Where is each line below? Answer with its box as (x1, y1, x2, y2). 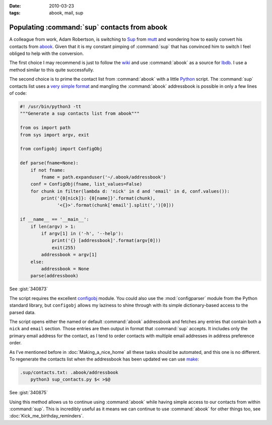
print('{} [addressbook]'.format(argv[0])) (51, 237, 161, 244)
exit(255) (51, 245, 76, 251)
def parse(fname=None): (20, 160, 79, 166)
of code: (9, 90, 27, 96)
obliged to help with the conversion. (9, 50, 84, 56)
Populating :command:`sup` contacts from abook (9, 23, 168, 32)
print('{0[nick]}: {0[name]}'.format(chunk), (41, 196, 156, 201)
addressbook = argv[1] (41, 252, 98, 258)
